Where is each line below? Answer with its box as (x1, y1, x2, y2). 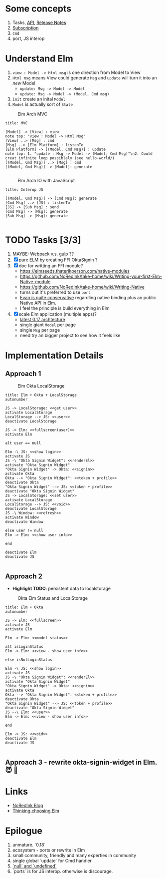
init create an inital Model (12, 96, 66, 102)
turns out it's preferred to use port (19, 289, 91, 295)
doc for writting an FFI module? (18, 263, 83, 269)
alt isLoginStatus (5, 644, 43, 649)
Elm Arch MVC (17, 111, 47, 117)
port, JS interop (12, 35, 45, 41)
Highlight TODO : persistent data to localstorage (12, 585, 111, 591)
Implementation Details (5, 350, 104, 361)
